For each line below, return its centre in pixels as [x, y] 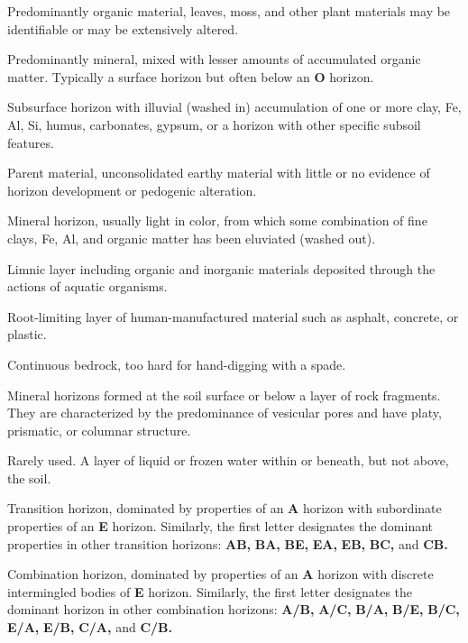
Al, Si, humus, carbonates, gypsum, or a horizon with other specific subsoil [214, 124]
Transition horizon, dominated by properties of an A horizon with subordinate [225, 508]
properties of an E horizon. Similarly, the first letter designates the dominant [220, 526]
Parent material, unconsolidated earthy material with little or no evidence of [219, 173]
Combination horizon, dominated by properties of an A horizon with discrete [220, 574]
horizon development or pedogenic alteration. [132, 190]
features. [31, 142]
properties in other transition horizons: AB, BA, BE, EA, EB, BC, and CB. [228, 543]
